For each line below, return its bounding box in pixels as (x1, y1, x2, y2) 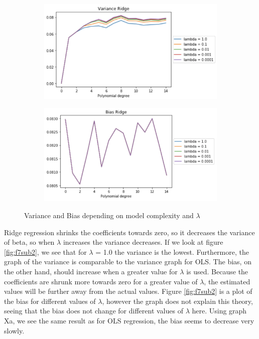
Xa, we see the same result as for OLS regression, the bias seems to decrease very (4, 315, 254, 325)
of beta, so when (4, 237, 55, 247)
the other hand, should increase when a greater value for (4, 266, 178, 277)
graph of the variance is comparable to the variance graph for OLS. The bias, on (4, 256, 251, 267)
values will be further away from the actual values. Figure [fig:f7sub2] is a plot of (4, 286, 252, 296)
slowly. (4, 325, 25, 335)
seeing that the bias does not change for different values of (4, 305, 183, 316)
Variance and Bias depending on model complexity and (24, 210, 194, 221)
